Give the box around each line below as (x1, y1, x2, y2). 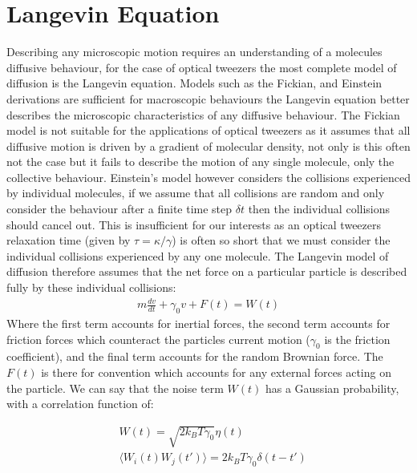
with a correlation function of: (6, 395, 154, 412)
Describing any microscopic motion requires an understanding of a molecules (6, 43, 383, 60)
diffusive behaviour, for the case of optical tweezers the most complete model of (6, 59, 397, 75)
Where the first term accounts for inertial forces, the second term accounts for (6, 314, 391, 331)
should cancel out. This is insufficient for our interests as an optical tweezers (6, 216, 381, 232)
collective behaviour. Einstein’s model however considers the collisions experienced (6, 168, 411, 185)
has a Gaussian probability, (265, 379, 399, 396)
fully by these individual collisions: (6, 279, 176, 296)
